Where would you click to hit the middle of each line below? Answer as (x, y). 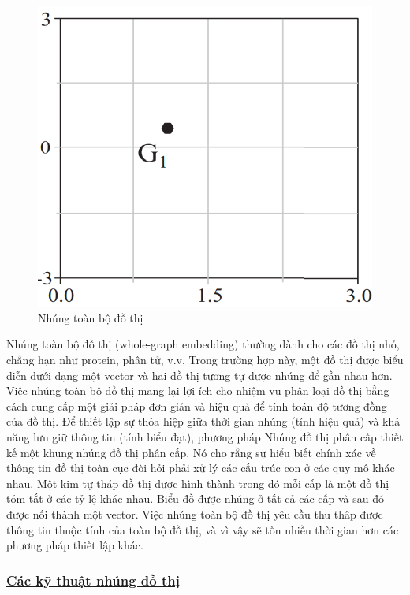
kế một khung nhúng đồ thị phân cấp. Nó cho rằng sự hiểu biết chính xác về (191, 452)
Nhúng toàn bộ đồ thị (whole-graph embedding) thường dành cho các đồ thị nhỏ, (203, 344)
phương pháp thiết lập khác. (75, 545)
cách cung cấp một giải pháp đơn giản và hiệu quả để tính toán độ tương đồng (197, 405)
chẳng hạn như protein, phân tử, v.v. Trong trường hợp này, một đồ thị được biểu (205, 360)
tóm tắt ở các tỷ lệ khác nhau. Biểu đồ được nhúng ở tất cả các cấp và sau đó (195, 498)
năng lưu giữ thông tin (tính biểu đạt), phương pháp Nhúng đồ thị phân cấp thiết (205, 437)
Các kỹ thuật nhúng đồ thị (93, 580)
